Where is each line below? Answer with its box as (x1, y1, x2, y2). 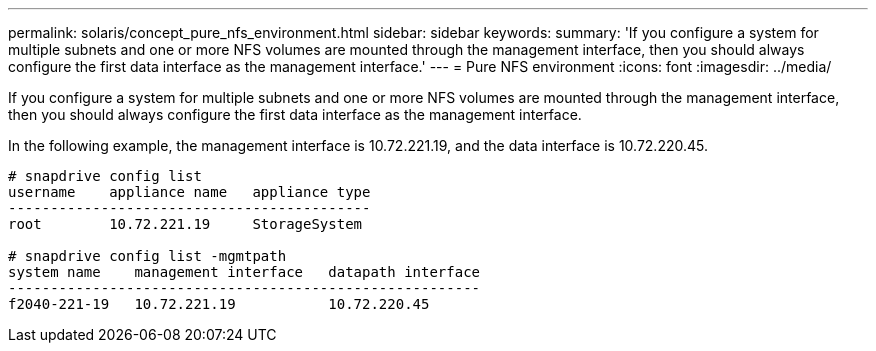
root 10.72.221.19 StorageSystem (8, 216, 363, 232)
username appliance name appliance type (8, 184, 371, 200)
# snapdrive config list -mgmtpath (8, 248, 287, 264)
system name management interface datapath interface (8, 264, 481, 280)
